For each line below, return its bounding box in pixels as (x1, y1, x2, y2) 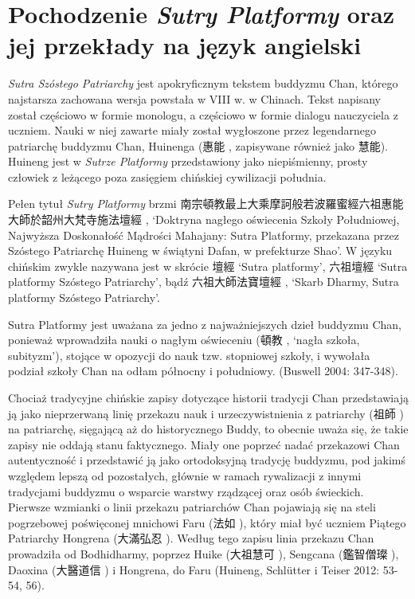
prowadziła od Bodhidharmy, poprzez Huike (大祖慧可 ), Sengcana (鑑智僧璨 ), (8, 545, 399, 562)
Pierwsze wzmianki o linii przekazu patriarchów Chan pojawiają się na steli (8, 499, 376, 515)
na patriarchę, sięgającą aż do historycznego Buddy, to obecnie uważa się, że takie (8, 421, 409, 437)
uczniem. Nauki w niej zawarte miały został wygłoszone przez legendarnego (8, 122, 376, 139)
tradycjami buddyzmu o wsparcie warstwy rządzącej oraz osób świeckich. (8, 483, 364, 499)
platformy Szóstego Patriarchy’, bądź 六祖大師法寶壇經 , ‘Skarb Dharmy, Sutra (8, 273, 399, 290)
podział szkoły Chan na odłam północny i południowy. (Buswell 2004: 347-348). (8, 362, 398, 379)
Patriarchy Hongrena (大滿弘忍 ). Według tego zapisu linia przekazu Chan (8, 530, 374, 546)
